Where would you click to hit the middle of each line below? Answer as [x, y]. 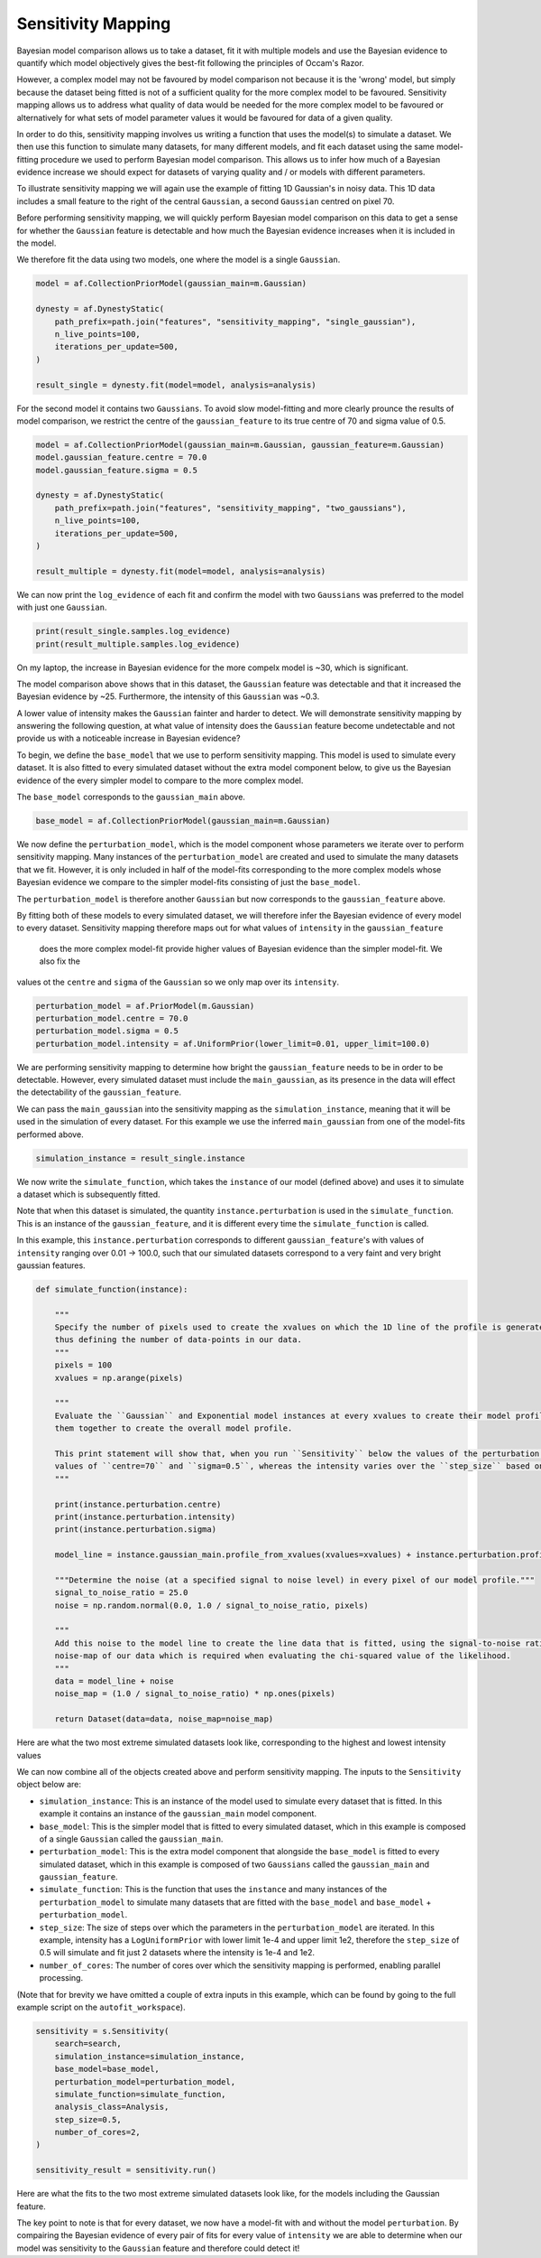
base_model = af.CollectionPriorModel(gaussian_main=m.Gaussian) [183, 821]
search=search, [88, 2044]
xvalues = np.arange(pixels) [119, 1378]
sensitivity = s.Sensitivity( [102, 2031]
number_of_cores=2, [98, 2132]
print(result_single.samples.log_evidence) [133, 631]
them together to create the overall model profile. [174, 1428]
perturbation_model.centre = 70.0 [112, 1018]
